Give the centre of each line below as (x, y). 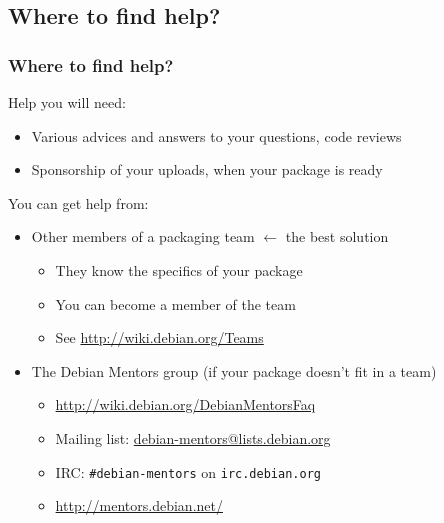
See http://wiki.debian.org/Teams (159, 337)
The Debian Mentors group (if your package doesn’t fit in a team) (234, 370)
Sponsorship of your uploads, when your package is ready (207, 169)
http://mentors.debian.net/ (139, 505)
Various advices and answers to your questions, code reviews (216, 135)
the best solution (337, 236)
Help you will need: (67, 102)
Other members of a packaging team (143, 236)
